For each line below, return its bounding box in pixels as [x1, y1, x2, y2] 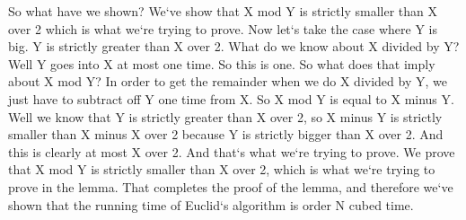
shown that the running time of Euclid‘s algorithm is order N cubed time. [8, 195, 414, 214]
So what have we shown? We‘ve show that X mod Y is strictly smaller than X [8, 2, 437, 20]
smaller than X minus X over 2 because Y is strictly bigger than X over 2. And [8, 125, 444, 144]
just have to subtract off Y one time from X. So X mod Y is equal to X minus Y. [8, 89, 454, 108]
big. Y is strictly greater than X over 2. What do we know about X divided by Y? [8, 37, 460, 56]
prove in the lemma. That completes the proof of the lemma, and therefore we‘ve [8, 177, 453, 196]
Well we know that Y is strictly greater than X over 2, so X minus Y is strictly [8, 107, 443, 126]
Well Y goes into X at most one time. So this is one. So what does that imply [8, 54, 435, 73]
